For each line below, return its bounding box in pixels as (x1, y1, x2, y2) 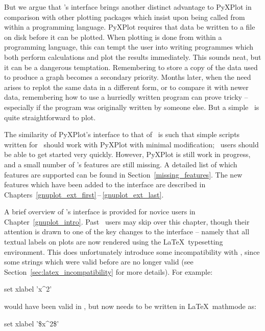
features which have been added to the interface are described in (4, 179, 206, 190)
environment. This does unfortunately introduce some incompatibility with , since (4, 246, 260, 257)
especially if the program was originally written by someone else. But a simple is (4, 101, 259, 112)
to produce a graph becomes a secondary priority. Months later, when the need (4, 72, 251, 82)
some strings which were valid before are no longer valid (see (4, 256, 194, 267)
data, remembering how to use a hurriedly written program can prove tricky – (4, 92, 248, 102)
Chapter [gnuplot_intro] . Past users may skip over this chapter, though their (4, 216, 250, 227)
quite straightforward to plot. (4, 112, 96, 122)
